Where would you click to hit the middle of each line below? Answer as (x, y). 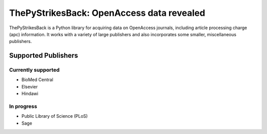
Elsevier (30, 87)
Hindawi (30, 93)
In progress (23, 106)
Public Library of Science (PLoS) (55, 116)
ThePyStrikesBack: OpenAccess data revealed (107, 13)
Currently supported (34, 70)
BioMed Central (38, 80)
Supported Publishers (44, 56)
